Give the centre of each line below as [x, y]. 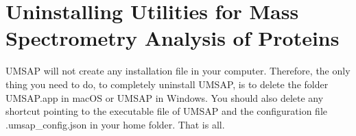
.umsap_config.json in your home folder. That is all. [115, 124]
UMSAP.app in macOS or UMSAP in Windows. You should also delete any [165, 97]
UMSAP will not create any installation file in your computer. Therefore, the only [178, 71]
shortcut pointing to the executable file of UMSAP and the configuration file [167, 111]
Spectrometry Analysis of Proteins [173, 38]
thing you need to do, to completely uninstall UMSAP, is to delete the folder [167, 84]
